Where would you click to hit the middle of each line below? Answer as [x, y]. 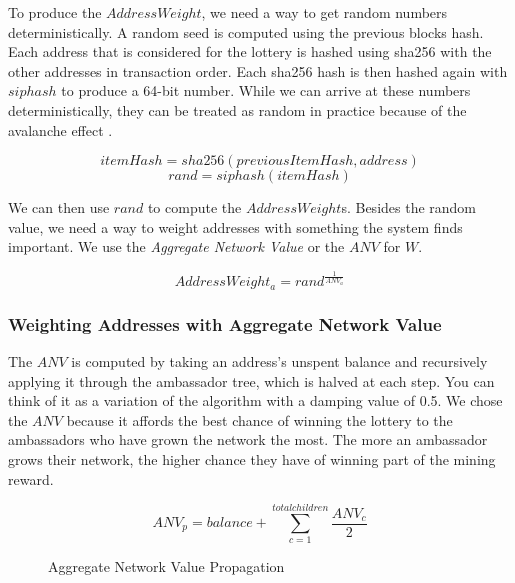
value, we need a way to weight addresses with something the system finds [235, 226]
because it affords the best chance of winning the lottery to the [259, 419]
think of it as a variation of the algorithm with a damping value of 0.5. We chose [255, 400]
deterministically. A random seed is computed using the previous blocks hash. [246, 31]
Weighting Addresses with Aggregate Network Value [225, 323]
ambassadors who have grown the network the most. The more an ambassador [248, 439]
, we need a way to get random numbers [324, 12]
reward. [31, 478]
